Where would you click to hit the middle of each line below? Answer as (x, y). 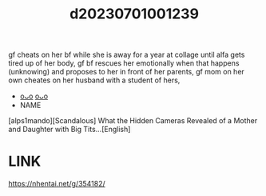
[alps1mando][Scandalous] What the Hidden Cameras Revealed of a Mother (133, 121)
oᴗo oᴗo (34, 96)
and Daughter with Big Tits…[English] (69, 130)
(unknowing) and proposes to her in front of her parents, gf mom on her (127, 72)
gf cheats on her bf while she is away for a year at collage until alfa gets (127, 55)
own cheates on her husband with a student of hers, (94, 80)
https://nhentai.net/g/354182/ (57, 184)
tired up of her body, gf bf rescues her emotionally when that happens (124, 63)
